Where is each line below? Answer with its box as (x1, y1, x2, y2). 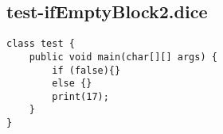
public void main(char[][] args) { (29, 51, 217, 63)
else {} (52, 78, 92, 90)
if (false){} (52, 64, 121, 76)
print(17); (52, 90, 109, 102)
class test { (6, 38, 75, 50)
